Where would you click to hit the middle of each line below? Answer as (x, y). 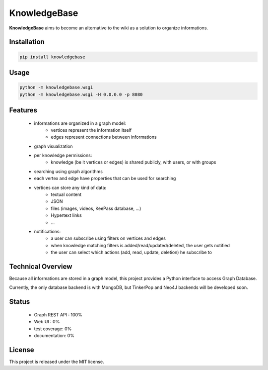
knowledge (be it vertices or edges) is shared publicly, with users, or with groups (134, 162)
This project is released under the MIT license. (57, 362)
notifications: (47, 231)
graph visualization (53, 146)
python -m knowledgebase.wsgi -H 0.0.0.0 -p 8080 (81, 94)
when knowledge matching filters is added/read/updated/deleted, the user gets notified (140, 245)
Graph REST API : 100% (58, 315)
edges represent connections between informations (104, 137)
